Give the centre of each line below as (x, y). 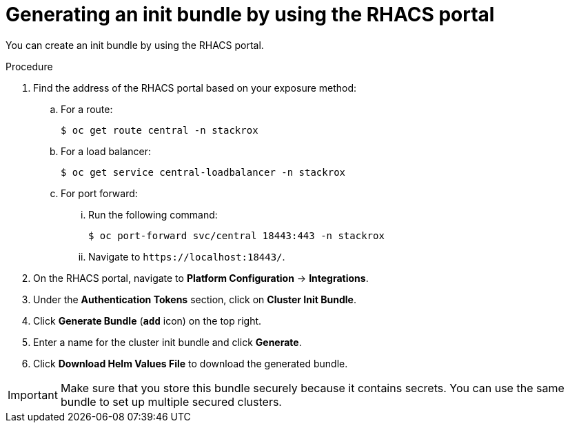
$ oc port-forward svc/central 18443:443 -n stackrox (236, 235)
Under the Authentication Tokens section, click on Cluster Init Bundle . (195, 299)
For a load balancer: (106, 151)
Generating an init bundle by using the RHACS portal (250, 14)
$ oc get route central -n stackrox (160, 130)
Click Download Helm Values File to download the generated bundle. (191, 363)
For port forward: (99, 193)
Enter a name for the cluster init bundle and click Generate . (167, 342)
